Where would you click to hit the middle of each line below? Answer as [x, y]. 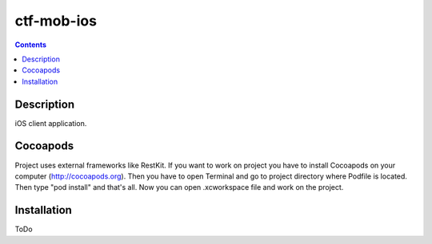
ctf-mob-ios [56, 21]
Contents [31, 45]
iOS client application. [51, 123]
